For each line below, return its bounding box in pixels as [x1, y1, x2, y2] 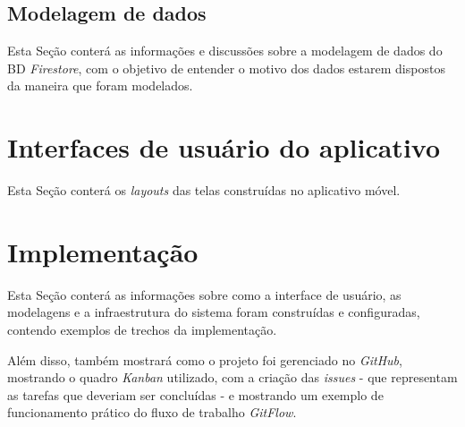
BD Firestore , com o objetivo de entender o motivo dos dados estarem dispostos [7, 58, 445, 77]
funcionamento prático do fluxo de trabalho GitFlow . [7, 403, 297, 422]
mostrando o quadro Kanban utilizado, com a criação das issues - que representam [7, 368, 458, 387]
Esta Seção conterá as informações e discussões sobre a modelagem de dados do [7, 41, 443, 60]
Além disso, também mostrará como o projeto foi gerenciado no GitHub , [7, 350, 402, 369]
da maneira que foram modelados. [7, 76, 193, 95]
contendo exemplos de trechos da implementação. [7, 320, 277, 339]
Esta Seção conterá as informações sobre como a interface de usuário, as [7, 285, 402, 303]
